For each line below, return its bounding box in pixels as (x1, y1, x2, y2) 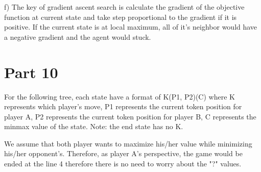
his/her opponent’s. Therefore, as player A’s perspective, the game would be (4, 148, 243, 159)
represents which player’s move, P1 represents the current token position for (4, 101, 242, 112)
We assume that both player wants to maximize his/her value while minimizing (4, 138, 252, 149)
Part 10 (4, 61, 58, 82)
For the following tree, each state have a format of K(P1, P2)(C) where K (4, 91, 235, 102)
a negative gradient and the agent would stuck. (4, 31, 151, 42)
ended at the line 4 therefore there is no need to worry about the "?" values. (4, 158, 242, 169)
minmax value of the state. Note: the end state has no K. (4, 121, 183, 132)
